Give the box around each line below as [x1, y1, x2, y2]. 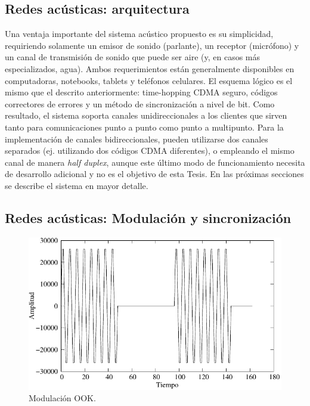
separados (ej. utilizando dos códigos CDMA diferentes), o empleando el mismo [5, 144, 294, 157]
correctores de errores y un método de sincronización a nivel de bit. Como [5, 97, 275, 110]
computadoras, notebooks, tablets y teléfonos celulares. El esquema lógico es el [5, 74, 293, 86]
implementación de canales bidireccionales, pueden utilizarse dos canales [5, 132, 268, 145]
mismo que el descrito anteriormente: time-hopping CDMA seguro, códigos [5, 86, 278, 98]
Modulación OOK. [29, 392, 96, 404]
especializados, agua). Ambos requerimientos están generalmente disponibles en [5, 62, 294, 75]
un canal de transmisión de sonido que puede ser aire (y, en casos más [5, 51, 261, 63]
